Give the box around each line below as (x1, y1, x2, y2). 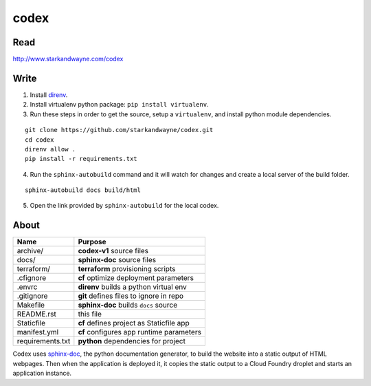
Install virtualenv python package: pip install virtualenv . (30, 100, 209, 109)
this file (78, 310, 102, 319)
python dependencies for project (78, 336, 185, 346)
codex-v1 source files (78, 246, 149, 256)
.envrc (16, 282, 38, 292)
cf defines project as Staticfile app (78, 319, 190, 328)
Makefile (16, 300, 45, 310)
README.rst (16, 310, 56, 319)
